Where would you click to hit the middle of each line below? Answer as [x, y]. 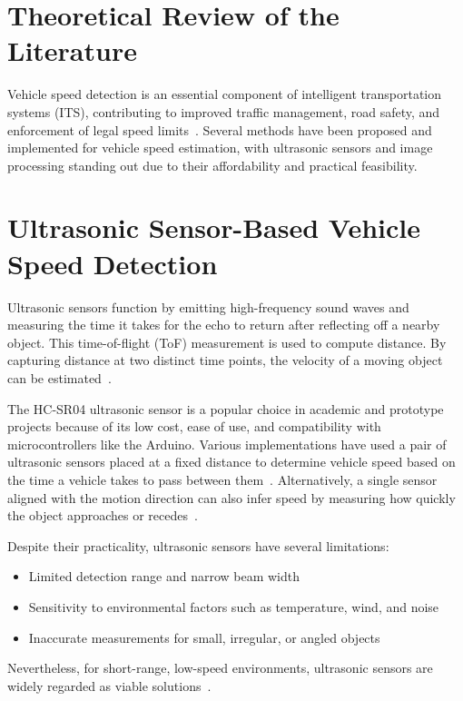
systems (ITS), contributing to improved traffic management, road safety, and [224, 111]
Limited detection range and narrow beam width [164, 576]
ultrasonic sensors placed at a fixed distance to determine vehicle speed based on [231, 462]
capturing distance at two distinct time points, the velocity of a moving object [225, 360]
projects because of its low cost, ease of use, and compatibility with [194, 426]
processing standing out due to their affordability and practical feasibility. [212, 165]
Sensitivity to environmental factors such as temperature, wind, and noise [234, 606]
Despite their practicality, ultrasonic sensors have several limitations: [198, 545]
